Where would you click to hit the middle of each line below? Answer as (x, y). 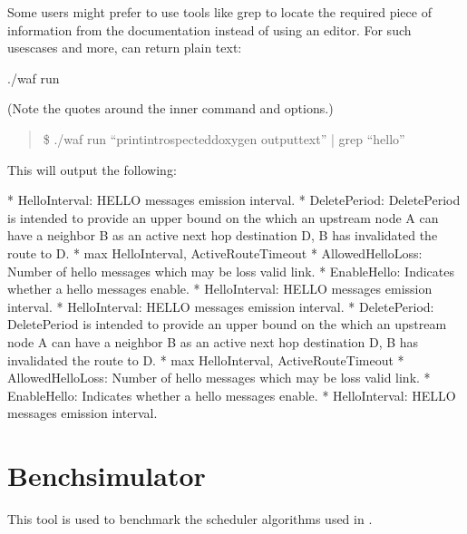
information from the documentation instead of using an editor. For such (209, 29)
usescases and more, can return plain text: (125, 48)
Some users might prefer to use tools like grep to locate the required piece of (219, 12)
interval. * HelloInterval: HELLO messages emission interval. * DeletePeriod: (221, 306)
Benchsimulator (107, 476)
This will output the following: (92, 169)
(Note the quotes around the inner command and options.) (170, 108)
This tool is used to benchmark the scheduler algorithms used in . (190, 519)
